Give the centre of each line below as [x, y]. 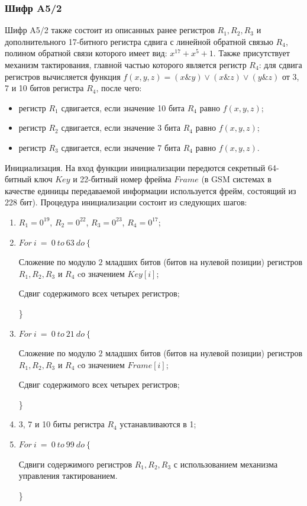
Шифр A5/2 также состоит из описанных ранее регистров [110, 30]
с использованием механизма [226, 464]
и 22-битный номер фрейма [122, 179]
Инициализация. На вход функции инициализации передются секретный [135, 167]
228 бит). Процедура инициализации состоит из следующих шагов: [126, 202]
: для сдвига [280, 65]
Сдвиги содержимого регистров [75, 464]
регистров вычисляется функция [63, 76]
